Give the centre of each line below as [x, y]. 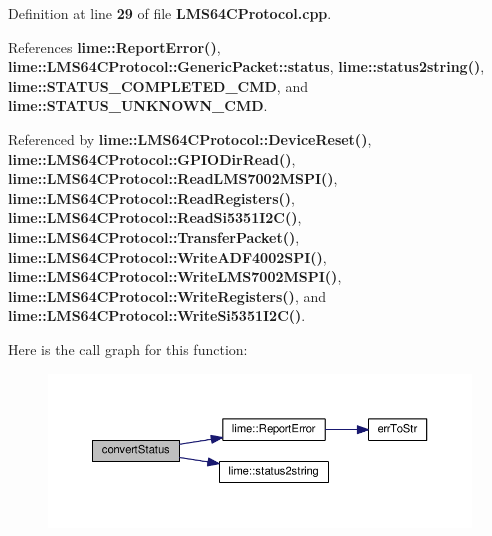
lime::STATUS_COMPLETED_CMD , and [158, 85]
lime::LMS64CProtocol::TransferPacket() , [154, 236]
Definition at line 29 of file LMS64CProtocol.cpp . [170, 13]
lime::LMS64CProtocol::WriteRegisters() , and [167, 295]
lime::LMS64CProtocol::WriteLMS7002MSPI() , [175, 276]
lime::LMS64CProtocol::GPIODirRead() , [152, 158]
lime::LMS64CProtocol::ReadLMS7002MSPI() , [173, 178]
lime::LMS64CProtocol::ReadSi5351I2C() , [155, 217]
